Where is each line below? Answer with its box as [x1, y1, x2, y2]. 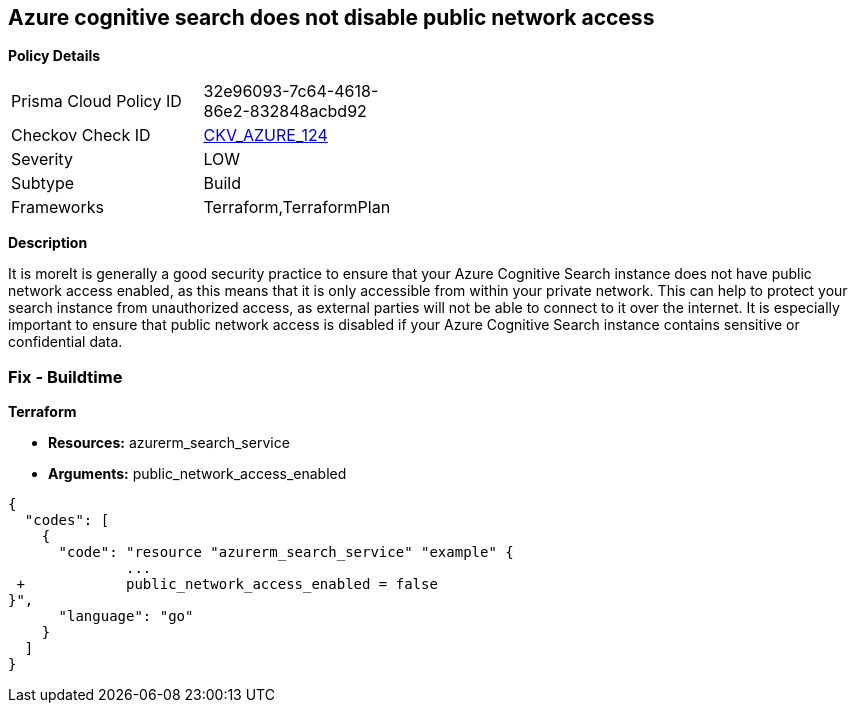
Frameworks [11, 197, 104, 218]
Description [8, 234, 88, 252]
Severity [11, 149, 73, 170]
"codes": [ [24, 512, 110, 529]
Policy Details [8, 47, 101, 65]
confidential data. [8, 333, 123, 351]
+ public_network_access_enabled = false [16, 576, 438, 593]
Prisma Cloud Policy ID [11, 91, 182, 112]
